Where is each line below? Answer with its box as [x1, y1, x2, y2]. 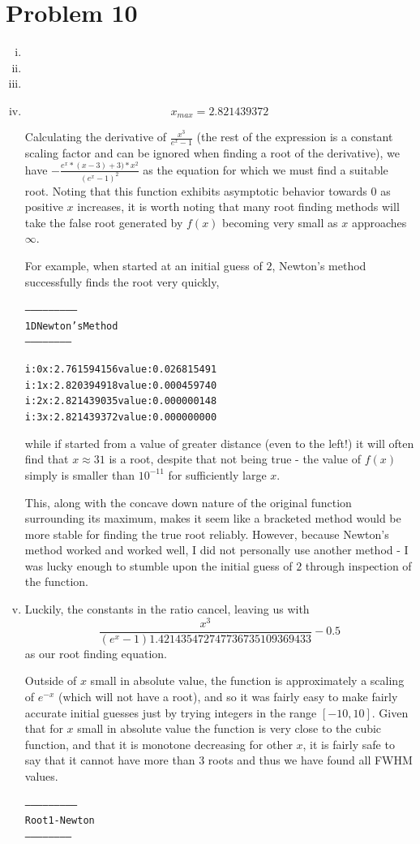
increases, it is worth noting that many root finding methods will [77, 198, 400, 215]
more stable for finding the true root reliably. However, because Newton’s [24, 525, 389, 542]
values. [24, 767, 58, 784]
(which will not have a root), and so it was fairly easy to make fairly [58, 688, 398, 704]
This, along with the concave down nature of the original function [24, 493, 352, 510]
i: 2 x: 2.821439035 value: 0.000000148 [24, 395, 217, 407]
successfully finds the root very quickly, [24, 273, 220, 290]
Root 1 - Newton [24, 815, 95, 827]
